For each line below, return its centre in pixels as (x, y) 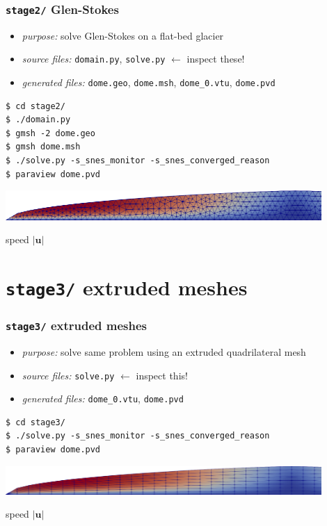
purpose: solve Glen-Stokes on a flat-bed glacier (123, 35)
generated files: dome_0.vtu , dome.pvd (103, 398)
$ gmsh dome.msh (43, 147)
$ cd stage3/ (35, 422)
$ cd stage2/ (35, 106)
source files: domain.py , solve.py (94, 59)
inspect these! (216, 59)
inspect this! (162, 375)
